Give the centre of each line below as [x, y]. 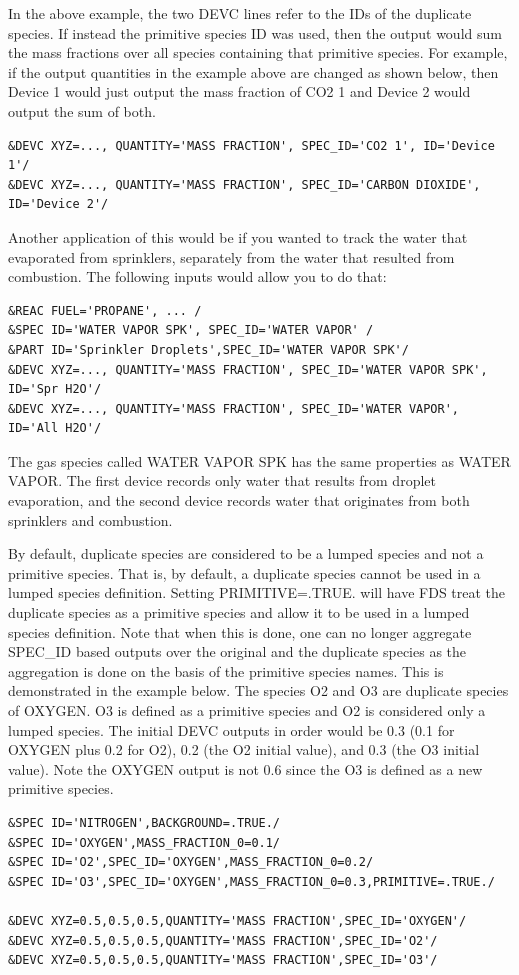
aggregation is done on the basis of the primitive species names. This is [226, 670]
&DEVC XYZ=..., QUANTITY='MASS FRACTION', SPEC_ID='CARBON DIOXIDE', [244, 184]
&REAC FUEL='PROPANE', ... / [105, 310]
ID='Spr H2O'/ [55, 389]
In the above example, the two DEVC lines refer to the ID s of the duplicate [240, 13]
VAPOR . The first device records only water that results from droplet [222, 480]
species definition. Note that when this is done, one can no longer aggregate [240, 631]
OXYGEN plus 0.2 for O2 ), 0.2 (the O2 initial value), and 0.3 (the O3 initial [244, 749]
